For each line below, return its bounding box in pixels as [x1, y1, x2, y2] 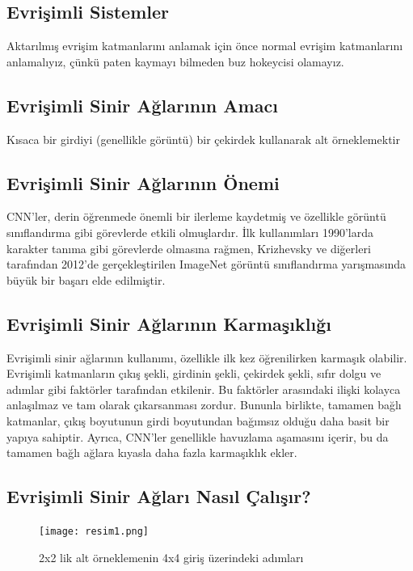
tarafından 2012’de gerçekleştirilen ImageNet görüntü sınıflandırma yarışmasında [6, 256, 407, 273]
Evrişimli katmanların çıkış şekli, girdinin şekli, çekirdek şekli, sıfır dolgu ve [6, 365, 381, 382]
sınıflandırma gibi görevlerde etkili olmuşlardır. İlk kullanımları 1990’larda [6, 223, 373, 240]
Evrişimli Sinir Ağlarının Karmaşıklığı [6, 311, 331, 336]
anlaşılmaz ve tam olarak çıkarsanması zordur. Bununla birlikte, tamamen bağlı [6, 396, 402, 413]
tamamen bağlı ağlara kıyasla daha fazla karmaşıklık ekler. [6, 444, 297, 461]
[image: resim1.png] [39, 525, 150, 537]
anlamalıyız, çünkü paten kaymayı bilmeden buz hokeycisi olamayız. [6, 53, 344, 70]
